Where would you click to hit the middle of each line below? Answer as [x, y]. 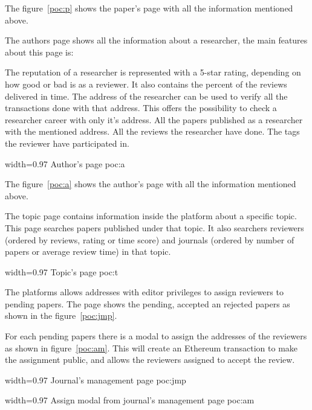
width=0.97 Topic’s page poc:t [62, 271]
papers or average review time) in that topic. [88, 251]
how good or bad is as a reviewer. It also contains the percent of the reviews [146, 84]
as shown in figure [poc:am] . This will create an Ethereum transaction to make [151, 348]
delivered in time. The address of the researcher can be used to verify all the [146, 96]
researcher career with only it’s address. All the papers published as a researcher [154, 119]
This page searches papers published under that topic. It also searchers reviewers [154, 227]
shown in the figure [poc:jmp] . [61, 316]
